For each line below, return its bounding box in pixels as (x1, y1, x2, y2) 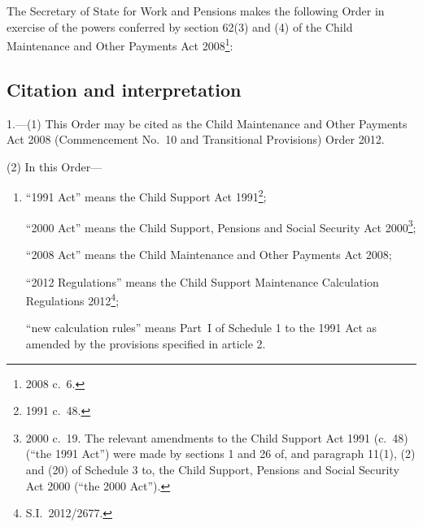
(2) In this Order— (7, 158, 102, 175)
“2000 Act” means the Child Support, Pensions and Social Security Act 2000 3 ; (25, 216, 416, 235)
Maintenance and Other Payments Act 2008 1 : (7, 35, 233, 54)
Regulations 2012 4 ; (25, 290, 120, 309)
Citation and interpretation (7, 76, 242, 102)
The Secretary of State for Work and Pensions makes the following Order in (7, 2, 385, 19)
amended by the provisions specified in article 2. (25, 335, 266, 352)
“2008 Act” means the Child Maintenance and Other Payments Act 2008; (25, 245, 392, 262)
